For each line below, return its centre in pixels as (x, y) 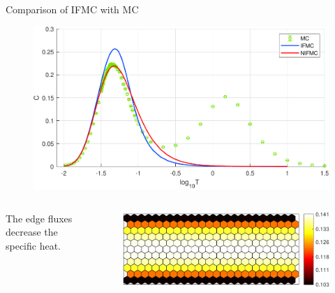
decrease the (32, 232)
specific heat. (33, 245)
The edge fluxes (39, 218)
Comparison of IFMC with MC (72, 9)
